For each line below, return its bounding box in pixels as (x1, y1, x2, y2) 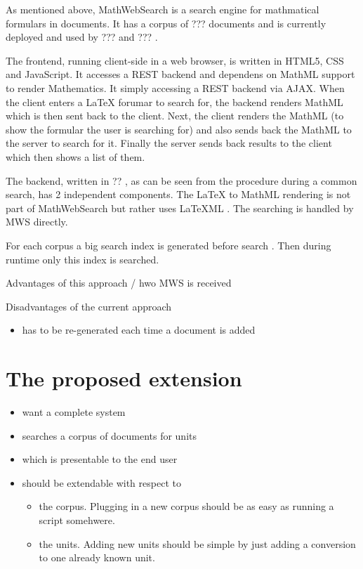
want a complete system (22, 405, 126, 419)
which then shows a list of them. (6, 149, 145, 164)
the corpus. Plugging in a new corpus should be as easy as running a (39, 499, 334, 514)
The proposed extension (6, 364, 242, 393)
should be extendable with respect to (22, 475, 181, 490)
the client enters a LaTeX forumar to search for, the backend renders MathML (6, 94, 343, 109)
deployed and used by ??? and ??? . (6, 30, 158, 44)
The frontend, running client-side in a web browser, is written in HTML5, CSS (6, 53, 344, 67)
